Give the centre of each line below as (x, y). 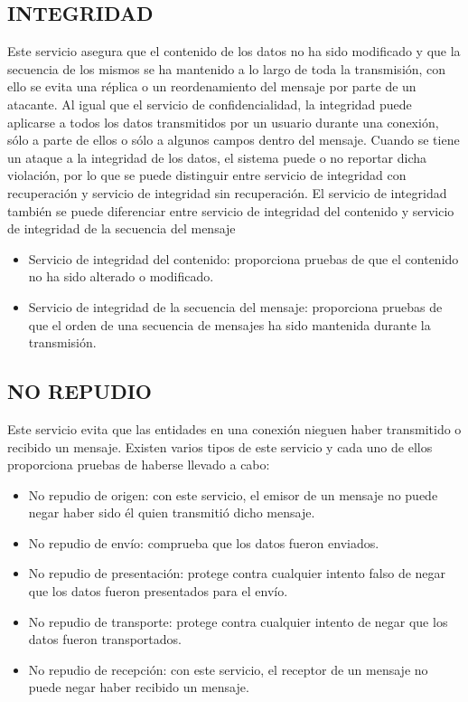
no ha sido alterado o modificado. (121, 276)
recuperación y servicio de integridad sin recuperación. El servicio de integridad (227, 192)
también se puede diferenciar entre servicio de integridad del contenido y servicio (231, 210)
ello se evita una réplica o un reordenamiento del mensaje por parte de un (212, 86)
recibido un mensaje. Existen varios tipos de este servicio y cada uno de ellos (220, 446)
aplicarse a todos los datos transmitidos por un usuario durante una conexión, (223, 122)
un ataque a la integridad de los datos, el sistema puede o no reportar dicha (217, 157)
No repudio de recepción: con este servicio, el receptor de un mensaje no (228, 669)
